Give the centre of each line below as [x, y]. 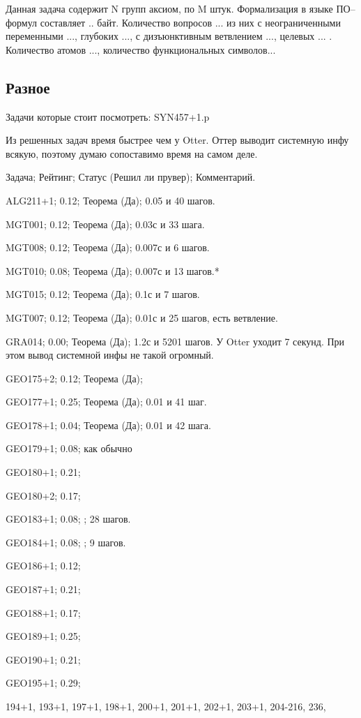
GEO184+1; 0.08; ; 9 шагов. [66, 542]
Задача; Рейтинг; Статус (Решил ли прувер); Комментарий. [131, 177]
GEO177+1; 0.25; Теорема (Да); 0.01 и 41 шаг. [106, 402]
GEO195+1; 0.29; [43, 683]
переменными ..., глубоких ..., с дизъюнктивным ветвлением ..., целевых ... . [169, 36]
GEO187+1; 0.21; [43, 589]
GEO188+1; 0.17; [43, 612]
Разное [28, 87]
